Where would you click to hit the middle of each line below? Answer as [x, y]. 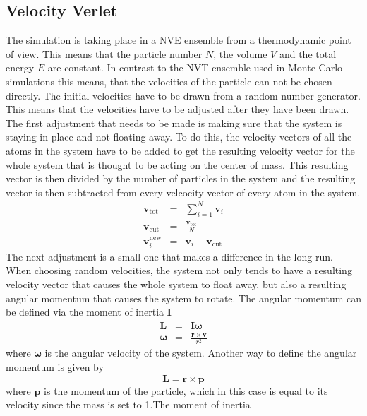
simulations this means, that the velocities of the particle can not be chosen [169, 81]
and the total [308, 53]
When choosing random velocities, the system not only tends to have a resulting [179, 270]
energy [20, 67]
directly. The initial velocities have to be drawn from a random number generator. [183, 95]
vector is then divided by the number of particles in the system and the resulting [181, 178]
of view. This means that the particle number [104, 53]
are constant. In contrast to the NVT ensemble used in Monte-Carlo [195, 67]
